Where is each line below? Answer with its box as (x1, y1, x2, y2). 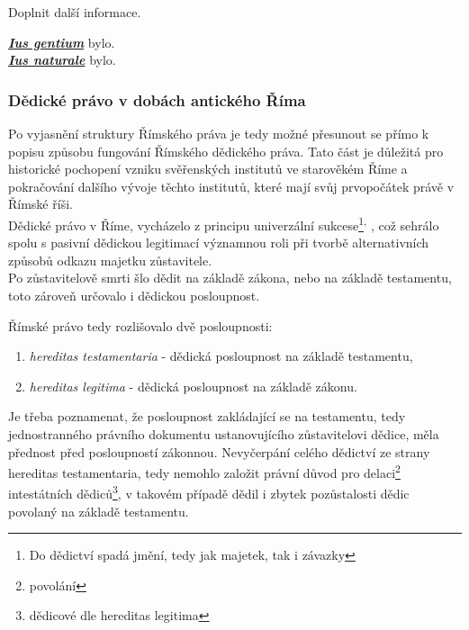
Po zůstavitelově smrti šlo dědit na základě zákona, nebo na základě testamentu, (8, 268, 452, 287)
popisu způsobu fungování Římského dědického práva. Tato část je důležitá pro (8, 141, 444, 160)
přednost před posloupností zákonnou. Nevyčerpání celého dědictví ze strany (8, 442, 430, 461)
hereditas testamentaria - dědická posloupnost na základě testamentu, (29, 346, 413, 365)
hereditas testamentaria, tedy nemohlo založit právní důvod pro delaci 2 (8, 461, 401, 481)
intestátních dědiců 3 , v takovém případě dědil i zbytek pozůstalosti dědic (8, 481, 410, 503)
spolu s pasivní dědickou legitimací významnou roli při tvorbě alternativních (8, 233, 429, 252)
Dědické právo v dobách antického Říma (8, 88, 306, 111)
